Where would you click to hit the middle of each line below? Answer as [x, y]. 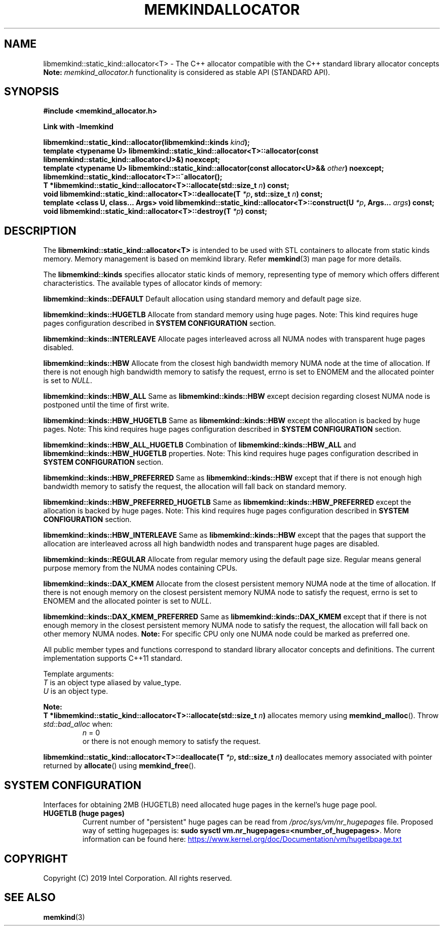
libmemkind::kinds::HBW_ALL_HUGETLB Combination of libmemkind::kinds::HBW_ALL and [200, 445]
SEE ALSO [30, 898]
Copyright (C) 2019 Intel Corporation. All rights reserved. [138, 878]
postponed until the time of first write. [106, 405]
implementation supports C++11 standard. [113, 658]
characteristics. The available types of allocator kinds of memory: [153, 283]
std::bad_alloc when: [78, 724]
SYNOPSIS [32, 92]
